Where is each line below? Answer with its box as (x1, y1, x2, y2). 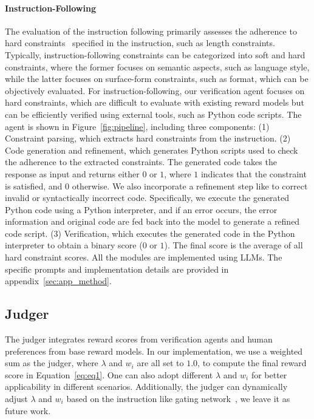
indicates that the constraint (200, 167, 307, 180)
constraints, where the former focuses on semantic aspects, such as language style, (5, 60, 310, 73)
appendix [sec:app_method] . (5, 274, 112, 287)
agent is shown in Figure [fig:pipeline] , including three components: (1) (5, 120, 270, 132)
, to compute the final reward (197, 356, 307, 369)
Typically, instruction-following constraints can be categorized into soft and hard (5, 48, 305, 61)
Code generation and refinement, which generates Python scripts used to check (5, 143, 298, 156)
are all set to (137, 356, 184, 369)
